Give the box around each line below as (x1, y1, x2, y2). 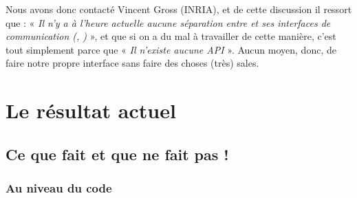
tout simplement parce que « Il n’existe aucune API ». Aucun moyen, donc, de (6, 42, 336, 56)
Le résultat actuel (6, 96, 176, 124)
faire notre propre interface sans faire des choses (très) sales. (6, 56, 259, 70)
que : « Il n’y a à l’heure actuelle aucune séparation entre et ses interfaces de (6, 15, 331, 30)
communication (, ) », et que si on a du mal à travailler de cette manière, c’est (6, 29, 336, 43)
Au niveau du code (6, 179, 112, 197)
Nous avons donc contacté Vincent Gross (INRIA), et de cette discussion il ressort (6, 2, 352, 16)
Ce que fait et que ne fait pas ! (6, 143, 229, 164)
